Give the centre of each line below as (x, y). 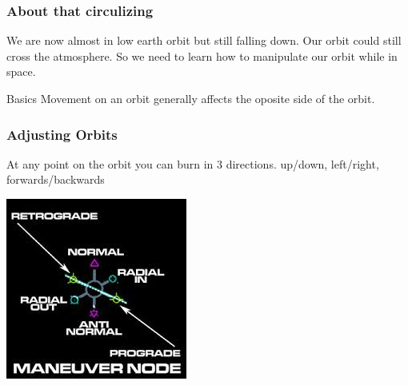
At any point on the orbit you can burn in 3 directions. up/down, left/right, (193, 163)
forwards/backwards (56, 179)
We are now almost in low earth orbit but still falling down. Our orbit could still (204, 40)
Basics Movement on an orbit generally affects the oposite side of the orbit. (191, 98)
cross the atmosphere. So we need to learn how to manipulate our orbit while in (202, 56)
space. (21, 71)
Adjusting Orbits (62, 134)
